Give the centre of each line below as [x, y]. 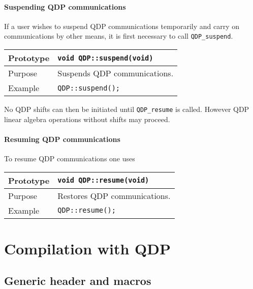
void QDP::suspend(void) [105, 58]
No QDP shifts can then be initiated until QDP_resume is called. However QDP [127, 109]
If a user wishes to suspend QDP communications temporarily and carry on [122, 26]
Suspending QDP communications [65, 6]
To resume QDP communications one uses [70, 158]
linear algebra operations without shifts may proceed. [87, 119]
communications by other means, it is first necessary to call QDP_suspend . [119, 36]
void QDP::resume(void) [103, 180]
